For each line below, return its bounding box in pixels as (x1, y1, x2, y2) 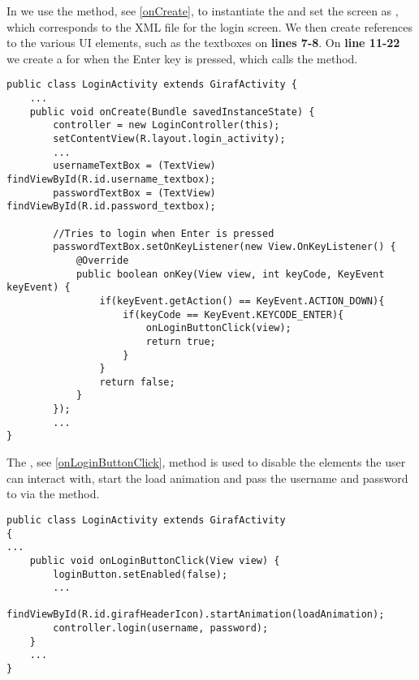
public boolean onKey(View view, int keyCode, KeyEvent (76, 268, 385, 280)
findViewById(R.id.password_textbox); (6, 200, 216, 213)
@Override (76, 254, 129, 266)
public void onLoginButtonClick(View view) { (29, 554, 280, 566)
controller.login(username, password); (53, 622, 269, 635)
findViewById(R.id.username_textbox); (6, 173, 216, 185)
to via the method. (6, 485, 100, 502)
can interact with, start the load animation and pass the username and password (6, 469, 408, 486)
